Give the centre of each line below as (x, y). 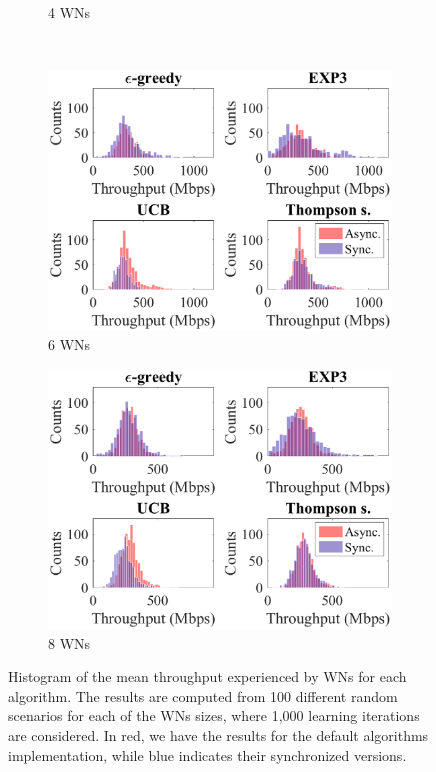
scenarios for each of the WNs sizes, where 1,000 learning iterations (214, 715)
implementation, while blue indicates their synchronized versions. (207, 754)
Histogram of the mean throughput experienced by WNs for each (207, 676)
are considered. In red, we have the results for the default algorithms (218, 735)
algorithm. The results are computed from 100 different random (203, 695)
